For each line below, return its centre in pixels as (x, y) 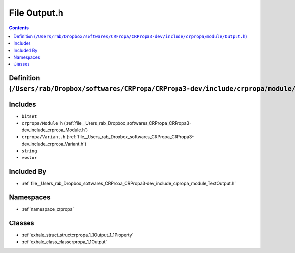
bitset (29, 116)
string (29, 151)
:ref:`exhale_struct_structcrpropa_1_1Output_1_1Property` (77, 235)
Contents (19, 28)
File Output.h (36, 13)
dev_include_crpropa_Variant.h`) (54, 144)
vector (29, 158)
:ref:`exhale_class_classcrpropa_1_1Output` (64, 242)
